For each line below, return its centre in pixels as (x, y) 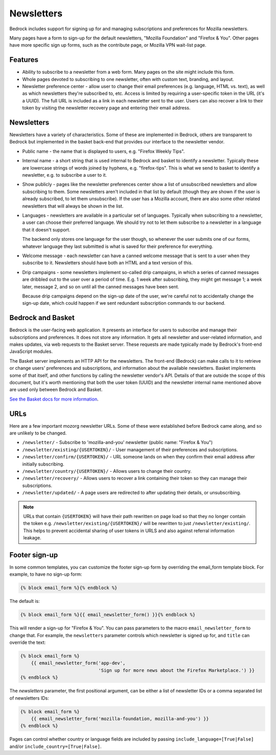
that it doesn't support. (46, 229)
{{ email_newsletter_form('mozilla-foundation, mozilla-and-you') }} (120, 719)
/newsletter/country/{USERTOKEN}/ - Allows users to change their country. (107, 471)
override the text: (28, 642)
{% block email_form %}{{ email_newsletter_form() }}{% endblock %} (108, 615)
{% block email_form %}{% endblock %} (69, 588)
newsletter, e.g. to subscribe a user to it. (65, 175)
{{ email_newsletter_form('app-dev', (78, 663)
